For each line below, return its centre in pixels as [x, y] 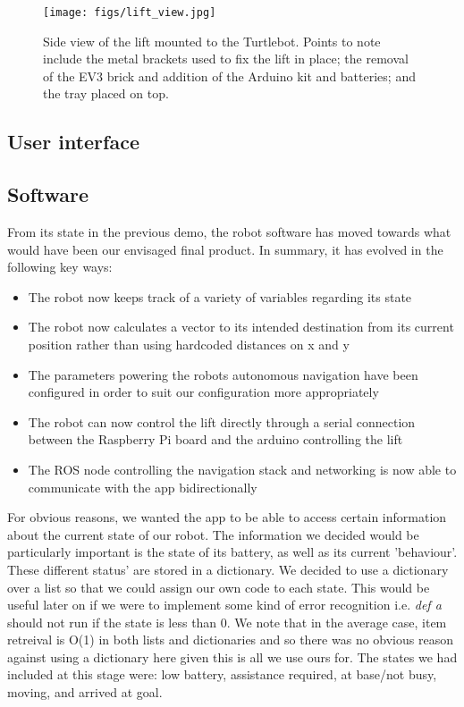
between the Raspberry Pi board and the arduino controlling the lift [215, 439]
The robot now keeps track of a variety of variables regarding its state [220, 296]
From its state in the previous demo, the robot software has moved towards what [229, 232]
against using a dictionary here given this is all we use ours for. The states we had [232, 656]
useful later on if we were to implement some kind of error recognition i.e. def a [224, 605]
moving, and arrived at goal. [85, 692]
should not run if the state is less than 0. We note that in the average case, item [227, 622]
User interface [73, 142]
